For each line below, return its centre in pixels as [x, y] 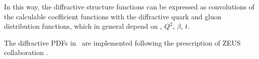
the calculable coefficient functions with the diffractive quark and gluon [113, 16]
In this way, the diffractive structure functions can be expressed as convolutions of [129, 6]
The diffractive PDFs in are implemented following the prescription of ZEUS [123, 42]
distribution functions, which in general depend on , [83, 26]
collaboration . [26, 52]
